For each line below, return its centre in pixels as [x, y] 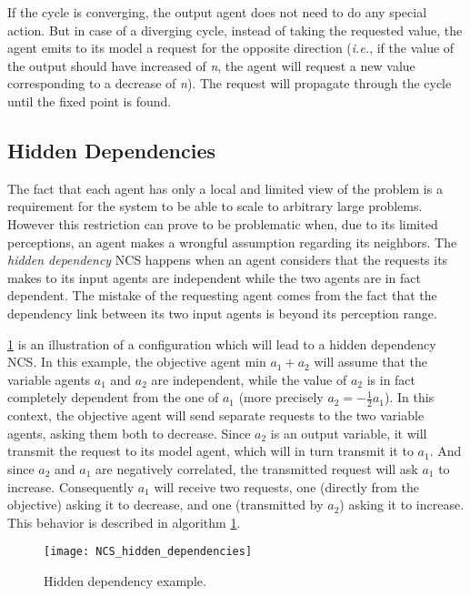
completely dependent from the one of [113, 397]
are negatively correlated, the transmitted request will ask [257, 468]
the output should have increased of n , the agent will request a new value [211, 65]
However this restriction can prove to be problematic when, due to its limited [223, 223]
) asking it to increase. [402, 505]
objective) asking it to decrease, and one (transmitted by [165, 505]
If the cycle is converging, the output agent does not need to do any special [217, 12]
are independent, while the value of [249, 379]
